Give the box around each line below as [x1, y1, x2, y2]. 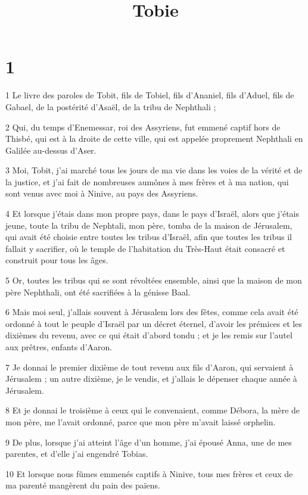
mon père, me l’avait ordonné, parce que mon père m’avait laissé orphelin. [5, 415, 276, 428]
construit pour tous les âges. [5, 254, 108, 266]
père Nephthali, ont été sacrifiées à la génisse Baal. [5, 285, 191, 298]
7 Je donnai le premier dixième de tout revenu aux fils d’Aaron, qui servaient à [5, 360, 294, 373]
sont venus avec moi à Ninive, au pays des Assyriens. [5, 187, 198, 200]
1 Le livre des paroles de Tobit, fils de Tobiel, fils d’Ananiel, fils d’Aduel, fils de [5, 89, 294, 101]
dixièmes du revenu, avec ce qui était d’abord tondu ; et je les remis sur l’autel [5, 329, 293, 341]
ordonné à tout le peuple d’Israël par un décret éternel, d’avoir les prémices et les [5, 317, 302, 329]
